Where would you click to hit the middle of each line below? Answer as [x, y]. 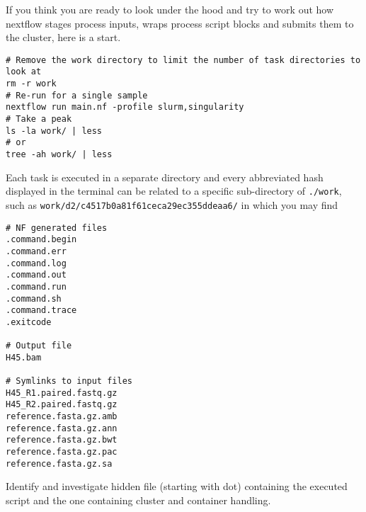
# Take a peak [39, 119]
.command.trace [41, 311]
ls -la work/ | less [54, 131]
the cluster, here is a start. [63, 37]
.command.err [36, 251]
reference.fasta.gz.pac [62, 452]
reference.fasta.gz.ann [62, 428]
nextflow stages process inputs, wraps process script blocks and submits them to [180, 23]
